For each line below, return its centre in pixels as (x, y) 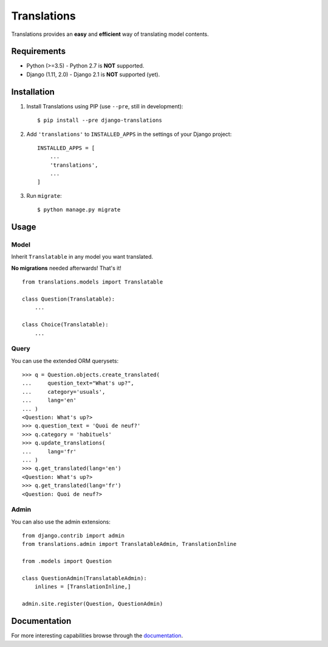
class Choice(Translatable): (65, 325)
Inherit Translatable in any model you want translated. (82, 257)
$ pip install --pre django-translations (100, 121)
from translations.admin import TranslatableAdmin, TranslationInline (129, 544)
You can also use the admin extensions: (61, 522)
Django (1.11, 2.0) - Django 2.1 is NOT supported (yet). (93, 74)
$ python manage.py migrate (79, 210)
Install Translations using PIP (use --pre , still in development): (105, 106)
